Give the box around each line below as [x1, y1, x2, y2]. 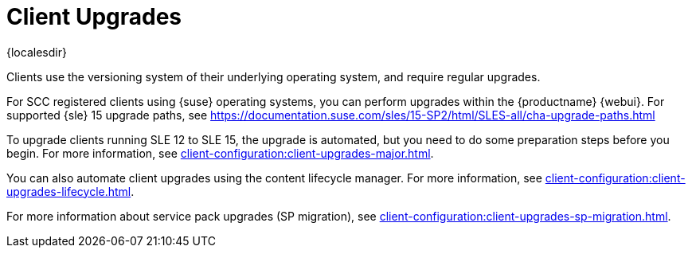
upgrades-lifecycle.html [6, 184, 131, 198]
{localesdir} [6, 45, 67, 59]
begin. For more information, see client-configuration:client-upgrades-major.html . [6, 146, 434, 160]
